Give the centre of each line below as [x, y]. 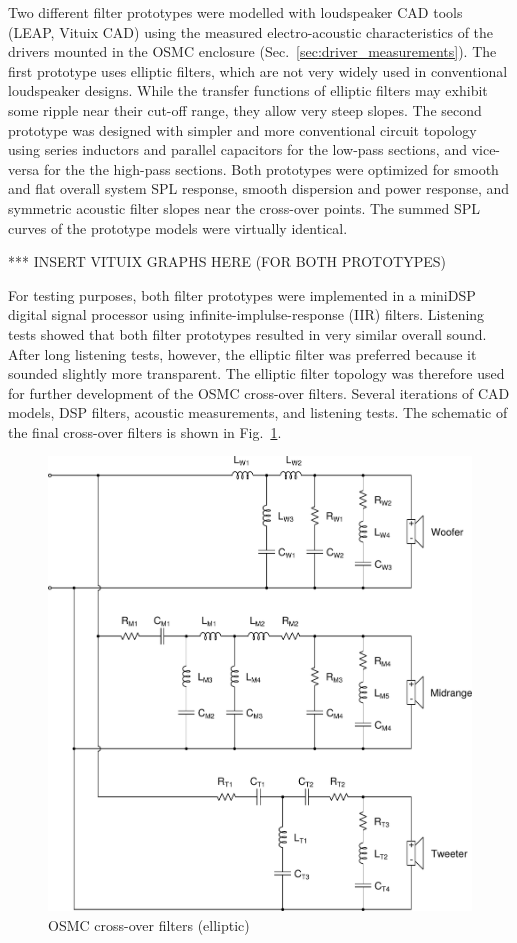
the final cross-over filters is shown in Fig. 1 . [145, 431]
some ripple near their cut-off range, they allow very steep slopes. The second [245, 109]
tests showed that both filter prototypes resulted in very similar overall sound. [247, 333]
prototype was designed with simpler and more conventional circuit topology [242, 129]
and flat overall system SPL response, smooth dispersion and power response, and [259, 188]
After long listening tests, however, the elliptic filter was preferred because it [242, 353]
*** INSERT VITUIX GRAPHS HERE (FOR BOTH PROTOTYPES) [227, 261]
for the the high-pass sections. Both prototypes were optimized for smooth [271, 168]
